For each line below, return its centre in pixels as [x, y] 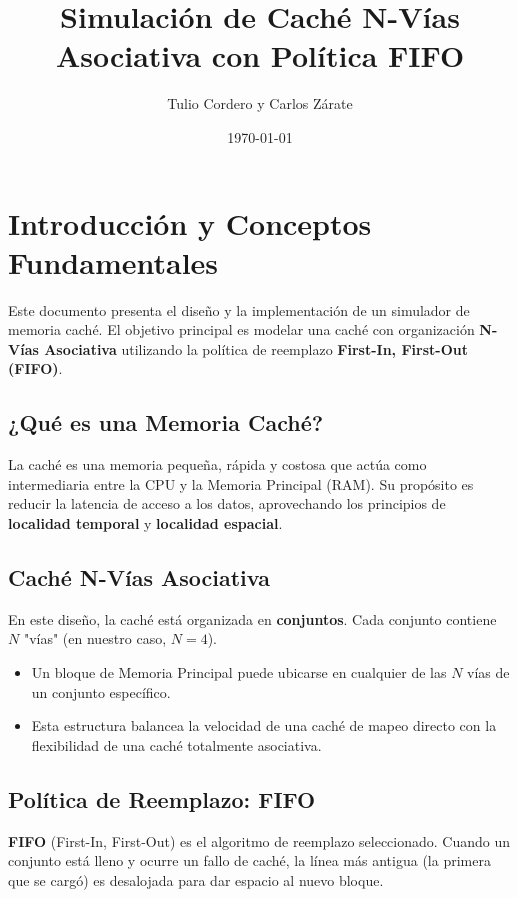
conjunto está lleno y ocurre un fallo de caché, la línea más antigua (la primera [249, 860]
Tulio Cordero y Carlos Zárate [260, 103]
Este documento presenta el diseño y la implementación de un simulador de [239, 309]
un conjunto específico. [101, 691]
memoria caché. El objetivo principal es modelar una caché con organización [241, 329]
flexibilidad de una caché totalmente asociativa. [176, 744]
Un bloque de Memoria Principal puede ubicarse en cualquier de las [239, 671]
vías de [488, 671]
